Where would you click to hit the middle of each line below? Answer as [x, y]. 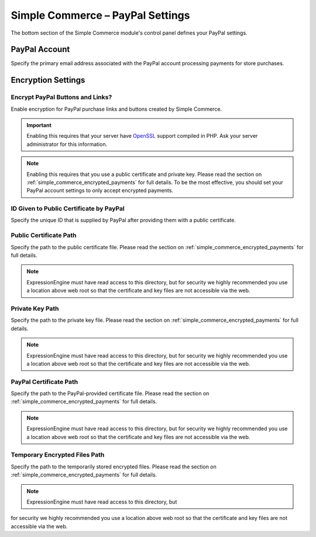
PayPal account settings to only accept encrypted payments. [100, 191]
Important [39, 125]
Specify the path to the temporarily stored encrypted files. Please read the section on [114, 467]
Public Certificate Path [44, 236]
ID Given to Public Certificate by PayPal [68, 209]
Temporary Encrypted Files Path [58, 455]
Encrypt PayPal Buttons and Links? [61, 97]
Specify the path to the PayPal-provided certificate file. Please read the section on [110, 393]
